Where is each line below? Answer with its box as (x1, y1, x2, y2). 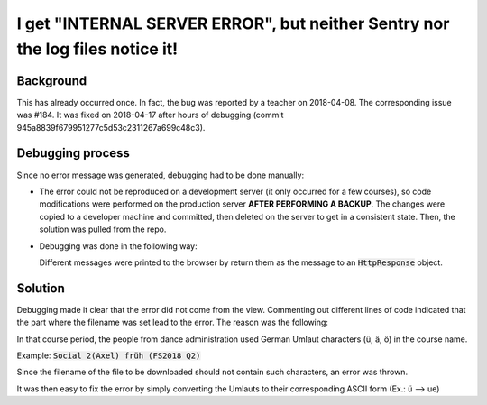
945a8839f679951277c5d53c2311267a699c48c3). (16, 122, 206, 133)
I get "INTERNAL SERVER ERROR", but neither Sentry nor (16, 14, 450, 33)
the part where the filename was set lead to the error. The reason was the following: (16, 317, 329, 328)
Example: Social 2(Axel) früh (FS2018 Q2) (16, 350, 201, 361)
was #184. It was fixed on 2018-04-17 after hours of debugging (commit (16, 109, 284, 121)
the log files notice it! (16, 39, 179, 59)
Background (16, 73, 87, 88)
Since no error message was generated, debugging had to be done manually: (16, 170, 305, 180)
